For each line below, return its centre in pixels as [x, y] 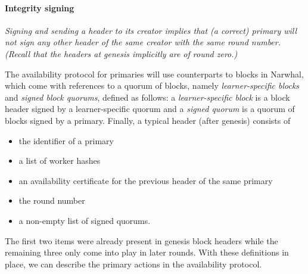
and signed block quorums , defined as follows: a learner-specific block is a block [147, 97]
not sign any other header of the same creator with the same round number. [143, 42]
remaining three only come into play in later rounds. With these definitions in [147, 252]
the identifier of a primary [66, 140]
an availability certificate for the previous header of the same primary [146, 180]
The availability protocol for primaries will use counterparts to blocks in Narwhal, [154, 74]
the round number [52, 200]
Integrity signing [40, 7]
